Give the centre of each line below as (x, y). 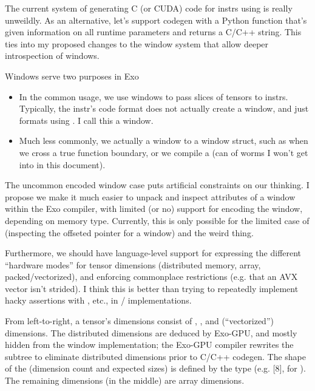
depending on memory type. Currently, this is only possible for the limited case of (157, 220)
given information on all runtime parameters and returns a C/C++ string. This (153, 32)
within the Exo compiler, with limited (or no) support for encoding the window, (154, 209)
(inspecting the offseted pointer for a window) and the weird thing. (129, 232)
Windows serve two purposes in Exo (72, 76)
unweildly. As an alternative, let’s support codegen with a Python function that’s (156, 20)
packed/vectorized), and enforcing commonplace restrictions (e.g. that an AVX (151, 277)
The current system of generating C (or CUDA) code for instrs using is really (149, 8)
